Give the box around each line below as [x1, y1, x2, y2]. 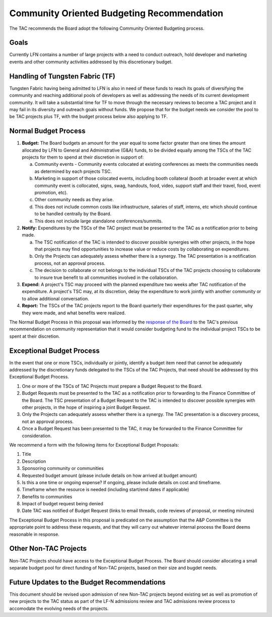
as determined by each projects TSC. [34, 168, 112, 174]
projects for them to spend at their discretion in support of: [22, 154, 144, 160]
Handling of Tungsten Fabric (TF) [9, 72, 116, 80]
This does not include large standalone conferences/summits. [34, 218, 163, 224]
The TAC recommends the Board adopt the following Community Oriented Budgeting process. [9, 25, 205, 31]
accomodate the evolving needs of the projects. [9, 605, 109, 611]
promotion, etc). [34, 189, 68, 196]
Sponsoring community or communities [22, 465, 104, 471]
